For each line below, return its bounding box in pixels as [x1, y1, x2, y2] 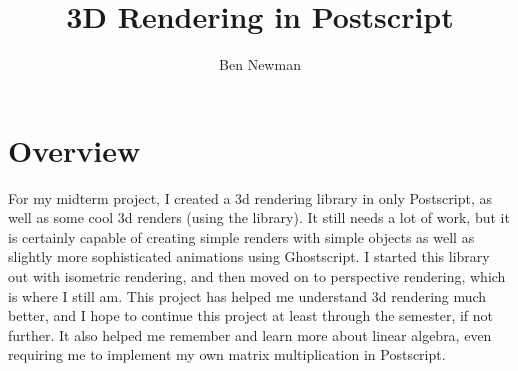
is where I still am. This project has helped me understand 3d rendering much [8, 285, 487, 306]
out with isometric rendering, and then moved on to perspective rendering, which [8, 266, 506, 287]
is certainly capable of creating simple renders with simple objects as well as [8, 226, 475, 247]
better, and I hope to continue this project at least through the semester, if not [8, 305, 494, 326]
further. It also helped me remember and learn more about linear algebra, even [8, 324, 492, 345]
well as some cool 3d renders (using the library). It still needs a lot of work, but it [8, 207, 510, 228]
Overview [8, 129, 141, 170]
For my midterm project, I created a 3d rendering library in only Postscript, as [8, 187, 492, 208]
